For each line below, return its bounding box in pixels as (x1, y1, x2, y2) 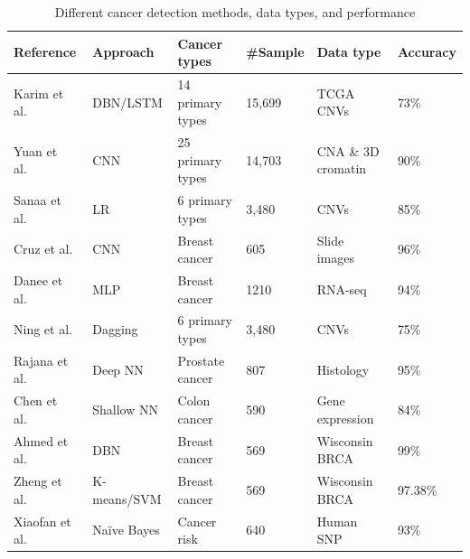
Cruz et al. (14, 239, 73, 258)
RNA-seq (316, 279, 367, 298)
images (316, 248, 354, 267)
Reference (14, 42, 77, 61)
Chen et (14, 391, 58, 410)
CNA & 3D (316, 141, 380, 160)
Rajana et (14, 350, 69, 369)
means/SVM (92, 489, 162, 508)
